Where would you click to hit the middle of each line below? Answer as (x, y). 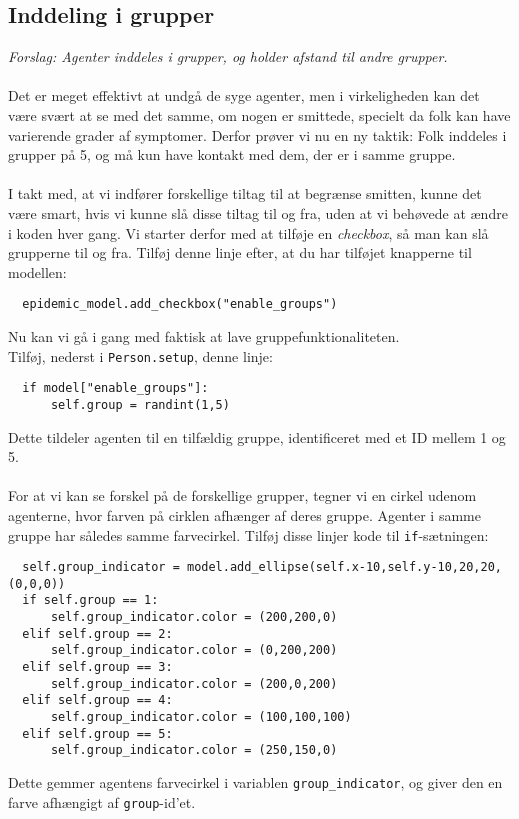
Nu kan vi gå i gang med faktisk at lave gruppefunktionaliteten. (204, 335)
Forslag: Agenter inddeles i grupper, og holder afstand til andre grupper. (228, 56)
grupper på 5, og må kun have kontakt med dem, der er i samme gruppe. (232, 154)
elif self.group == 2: (97, 633)
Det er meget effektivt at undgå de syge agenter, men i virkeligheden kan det (244, 95)
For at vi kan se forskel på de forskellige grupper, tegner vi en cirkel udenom (242, 495)
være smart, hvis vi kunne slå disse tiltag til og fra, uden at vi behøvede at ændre (258, 212)
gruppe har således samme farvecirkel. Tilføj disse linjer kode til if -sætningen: (248, 534)
